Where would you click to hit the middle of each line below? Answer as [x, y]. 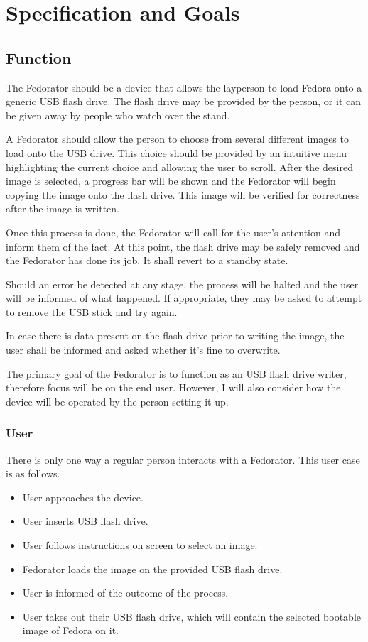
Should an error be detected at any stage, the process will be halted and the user [182, 284]
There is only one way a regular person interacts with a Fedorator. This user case [183, 459]
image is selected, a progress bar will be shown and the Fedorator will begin [171, 181]
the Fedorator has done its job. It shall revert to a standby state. [147, 260]
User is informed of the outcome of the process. [125, 593]
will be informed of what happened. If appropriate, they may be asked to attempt [184, 298]
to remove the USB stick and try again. [92, 311]
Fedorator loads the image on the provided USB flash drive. [152, 568]
